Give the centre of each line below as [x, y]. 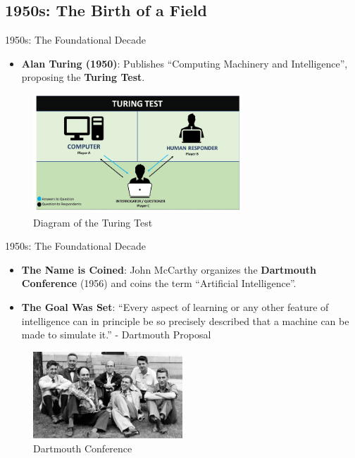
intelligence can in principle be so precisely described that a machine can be [185, 320]
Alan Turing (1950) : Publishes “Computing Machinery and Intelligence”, [185, 63]
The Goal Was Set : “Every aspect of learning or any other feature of [175, 306]
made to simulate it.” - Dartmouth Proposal [116, 335]
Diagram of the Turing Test [93, 222]
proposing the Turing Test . [83, 77]
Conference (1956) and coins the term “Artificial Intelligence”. [159, 283]
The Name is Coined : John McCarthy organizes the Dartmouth [169, 269]
